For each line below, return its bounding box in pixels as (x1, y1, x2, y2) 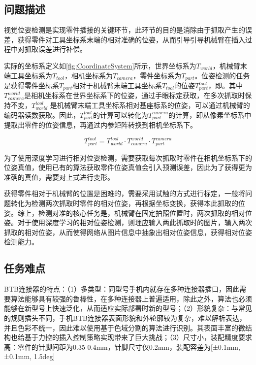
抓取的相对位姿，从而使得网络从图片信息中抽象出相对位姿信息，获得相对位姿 (4, 227, 252, 237)
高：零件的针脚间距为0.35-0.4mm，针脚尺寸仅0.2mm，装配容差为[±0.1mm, (4, 341, 240, 352)
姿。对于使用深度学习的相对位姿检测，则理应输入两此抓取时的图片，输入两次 (4, 217, 252, 228)
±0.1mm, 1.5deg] (4, 351, 55, 362)
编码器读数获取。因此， (4, 109, 80, 120)
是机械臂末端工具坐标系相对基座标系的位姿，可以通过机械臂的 (50, 100, 250, 110)
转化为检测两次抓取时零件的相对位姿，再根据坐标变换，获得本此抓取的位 (10, 198, 245, 208)
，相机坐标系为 (64, 70, 113, 80)
